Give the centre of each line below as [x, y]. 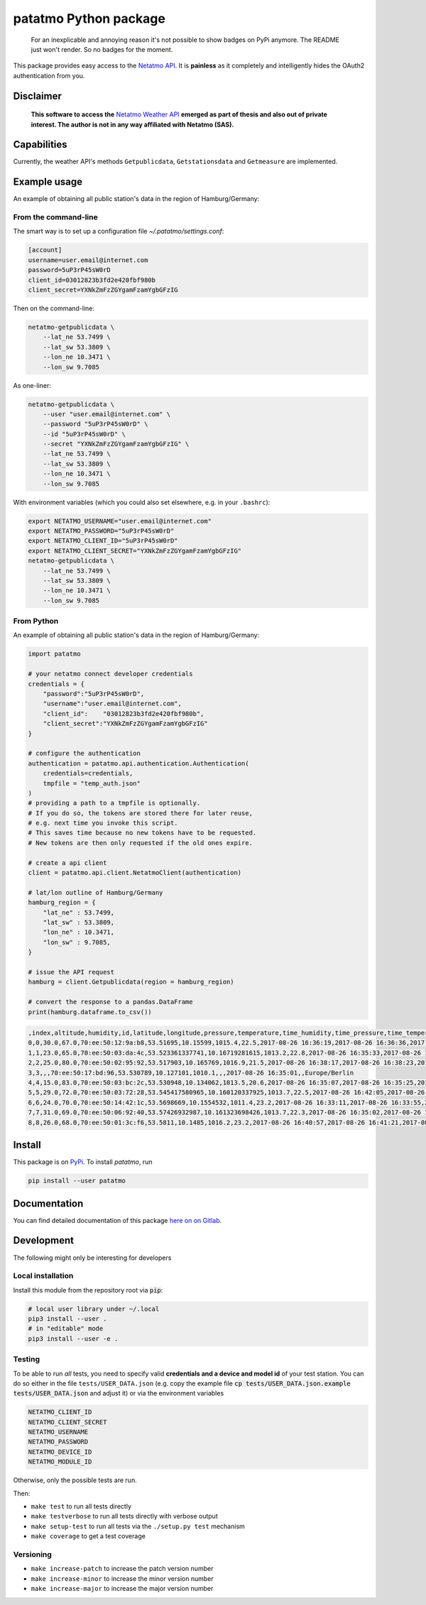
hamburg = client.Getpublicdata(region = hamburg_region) [131, 982]
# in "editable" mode [66, 1329]
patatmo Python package [89, 18]
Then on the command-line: [54, 308]
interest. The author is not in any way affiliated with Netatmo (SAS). [132, 124]
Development [44, 1240]
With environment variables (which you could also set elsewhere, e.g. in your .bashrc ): [142, 502]
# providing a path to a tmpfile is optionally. [114, 803]
